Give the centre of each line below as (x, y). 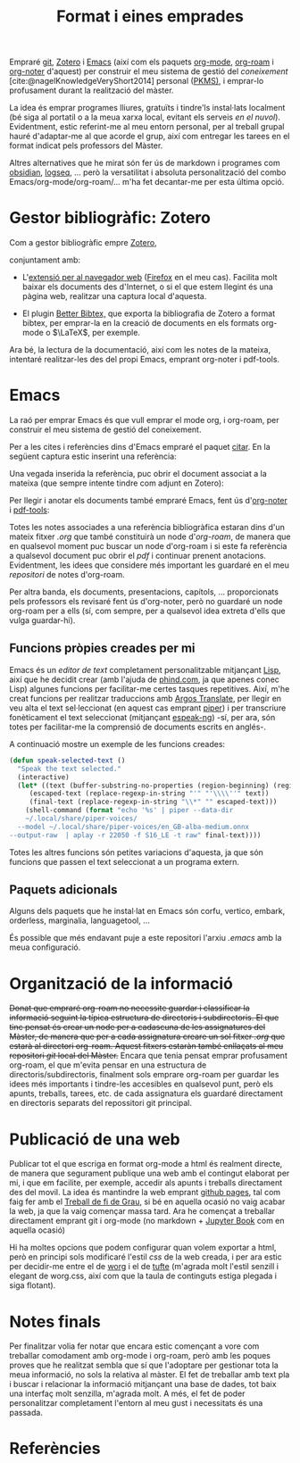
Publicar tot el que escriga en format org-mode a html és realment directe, (146, 1164)
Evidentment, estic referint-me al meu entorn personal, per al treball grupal (147, 127)
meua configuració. (45, 947)
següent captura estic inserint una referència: (93, 456)
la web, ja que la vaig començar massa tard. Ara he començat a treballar (142, 1211)
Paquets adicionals (63, 890)
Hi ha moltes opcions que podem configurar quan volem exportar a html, (143, 1248)
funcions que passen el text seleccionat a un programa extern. (124, 861)
